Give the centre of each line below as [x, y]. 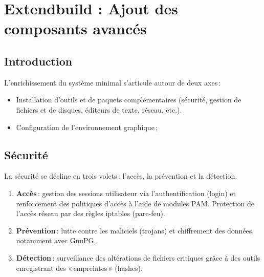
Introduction [38, 61]
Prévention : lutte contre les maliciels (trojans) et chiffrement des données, [135, 230]
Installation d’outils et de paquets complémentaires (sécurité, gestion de [129, 100]
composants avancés [75, 28]
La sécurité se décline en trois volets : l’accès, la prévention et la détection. [121, 176]
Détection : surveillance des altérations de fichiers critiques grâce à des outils [138, 257]
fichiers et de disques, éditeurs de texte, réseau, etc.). [99, 109]
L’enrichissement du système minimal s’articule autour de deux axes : [113, 82]
